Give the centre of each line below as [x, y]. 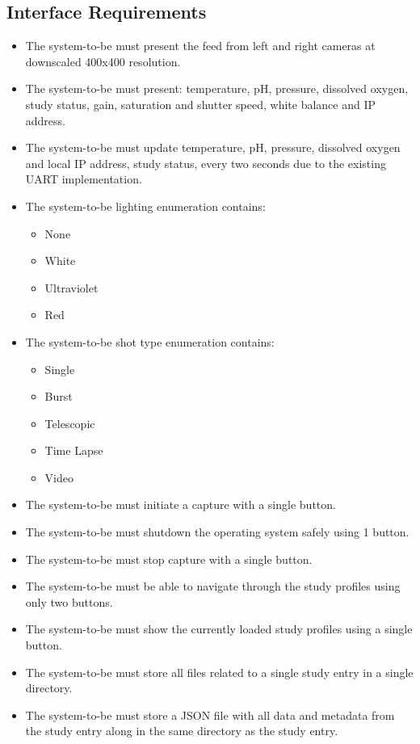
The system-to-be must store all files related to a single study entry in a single [219, 672]
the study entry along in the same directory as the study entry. [182, 731]
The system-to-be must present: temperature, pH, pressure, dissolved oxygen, [217, 88]
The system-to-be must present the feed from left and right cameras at [200, 46]
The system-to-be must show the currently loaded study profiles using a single [219, 629]
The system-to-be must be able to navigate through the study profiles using [213, 586]
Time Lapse [74, 450]
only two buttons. [69, 601]
